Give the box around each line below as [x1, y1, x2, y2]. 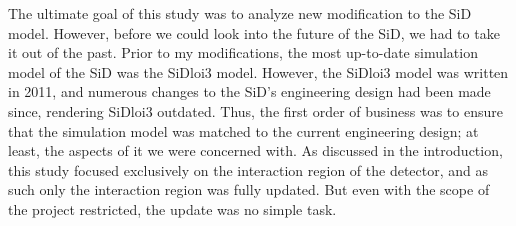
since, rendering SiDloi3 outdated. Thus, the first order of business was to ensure [8, 100, 503, 121]
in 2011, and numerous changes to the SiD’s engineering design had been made [8, 81, 491, 102]
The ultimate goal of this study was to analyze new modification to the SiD [8, 3, 472, 23]
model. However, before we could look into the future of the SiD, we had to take [8, 22, 500, 43]
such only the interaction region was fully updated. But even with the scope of [8, 179, 490, 200]
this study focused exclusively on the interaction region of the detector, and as [8, 159, 489, 180]
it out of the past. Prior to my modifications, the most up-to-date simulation [8, 42, 478, 63]
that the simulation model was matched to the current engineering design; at [8, 120, 479, 141]
